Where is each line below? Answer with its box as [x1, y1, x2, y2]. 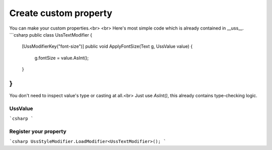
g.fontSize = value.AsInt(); [34, 55, 89, 61]
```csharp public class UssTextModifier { [9, 32, 93, 38]
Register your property [9, 128, 66, 135]
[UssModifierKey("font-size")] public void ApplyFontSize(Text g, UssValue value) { [22, 43, 193, 50]
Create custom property [9, 8, 113, 19]
